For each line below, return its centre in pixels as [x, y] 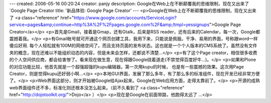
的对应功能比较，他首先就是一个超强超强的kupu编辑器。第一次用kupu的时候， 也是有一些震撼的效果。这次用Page [127, 66]
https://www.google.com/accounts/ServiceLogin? [125, 17]
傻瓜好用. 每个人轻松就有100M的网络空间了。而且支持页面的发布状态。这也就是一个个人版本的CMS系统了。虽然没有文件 [133, 45]
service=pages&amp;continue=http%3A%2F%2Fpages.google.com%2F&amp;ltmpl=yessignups [109, 24]
